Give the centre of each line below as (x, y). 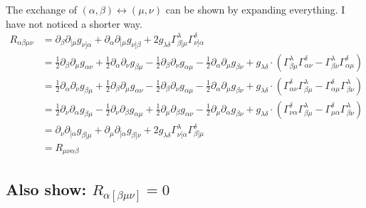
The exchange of (41, 9)
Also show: (46, 188)
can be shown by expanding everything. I (255, 9)
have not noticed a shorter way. (74, 23)
